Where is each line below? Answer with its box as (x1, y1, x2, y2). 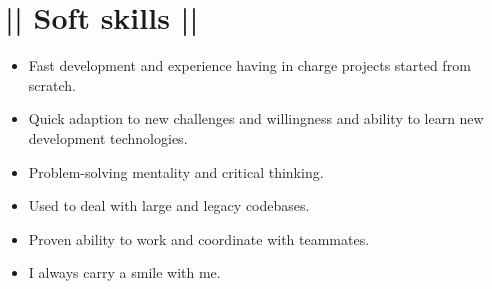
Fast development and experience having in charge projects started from (28, 55, 471, 76)
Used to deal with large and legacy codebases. (28, 195, 310, 216)
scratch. (28, 74, 76, 95)
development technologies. (28, 127, 188, 148)
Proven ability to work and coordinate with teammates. (28, 228, 370, 249)
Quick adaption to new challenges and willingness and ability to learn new (28, 108, 484, 129)
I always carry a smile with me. (28, 262, 221, 283)
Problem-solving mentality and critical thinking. (28, 161, 324, 182)
